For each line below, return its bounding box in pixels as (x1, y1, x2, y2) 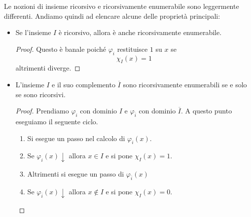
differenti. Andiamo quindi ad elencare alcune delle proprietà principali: (4, 10, 220, 21)
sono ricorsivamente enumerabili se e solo (123, 79, 247, 89)
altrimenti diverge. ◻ (15, 63, 80, 73)
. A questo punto (181, 106, 232, 116)
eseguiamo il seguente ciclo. (15, 116, 98, 126)
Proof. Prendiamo (15, 106, 69, 116)
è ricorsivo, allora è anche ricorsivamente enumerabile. (58, 27, 222, 37)
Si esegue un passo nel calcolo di (27, 133, 125, 143)
